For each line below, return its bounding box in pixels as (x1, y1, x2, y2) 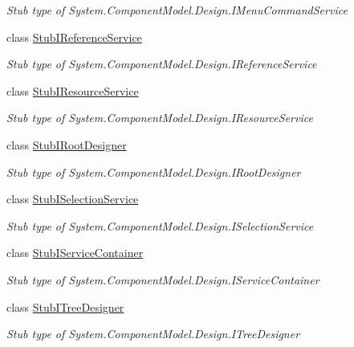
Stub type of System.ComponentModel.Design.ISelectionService (6, 217, 314, 234)
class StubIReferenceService (6, 28, 142, 45)
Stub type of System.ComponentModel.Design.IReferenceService (6, 55, 317, 72)
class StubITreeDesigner (6, 298, 124, 315)
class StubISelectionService (6, 190, 139, 207)
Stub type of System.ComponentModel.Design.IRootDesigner (6, 163, 301, 180)
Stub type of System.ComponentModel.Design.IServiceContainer (6, 271, 319, 288)
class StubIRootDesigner (6, 136, 127, 153)
